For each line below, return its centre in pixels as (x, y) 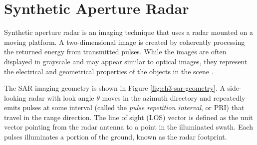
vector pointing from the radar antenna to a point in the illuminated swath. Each (129, 127)
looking (15, 97)
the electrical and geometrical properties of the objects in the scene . (109, 71)
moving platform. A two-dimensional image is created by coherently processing (125, 42)
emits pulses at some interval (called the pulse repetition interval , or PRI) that (124, 107)
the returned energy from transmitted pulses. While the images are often (115, 52)
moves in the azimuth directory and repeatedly (174, 97)
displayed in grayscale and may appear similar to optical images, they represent (126, 61)
